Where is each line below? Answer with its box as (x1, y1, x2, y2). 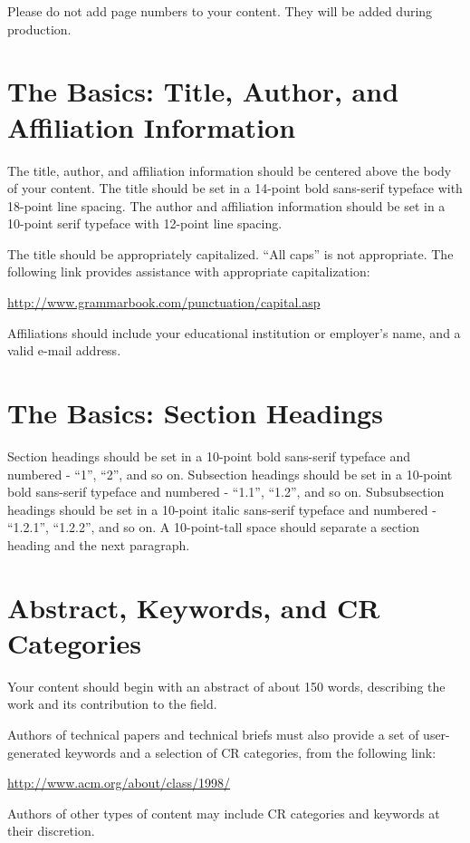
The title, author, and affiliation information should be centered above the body (7, 160, 452, 179)
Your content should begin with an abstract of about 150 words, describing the (7, 676, 446, 695)
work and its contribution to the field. (7, 694, 217, 713)
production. (7, 19, 72, 38)
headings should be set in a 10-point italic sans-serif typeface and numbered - (7, 499, 436, 518)
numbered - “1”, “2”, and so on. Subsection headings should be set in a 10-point (7, 464, 453, 483)
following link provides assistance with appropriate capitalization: (7, 262, 370, 281)
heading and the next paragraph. (7, 535, 190, 554)
